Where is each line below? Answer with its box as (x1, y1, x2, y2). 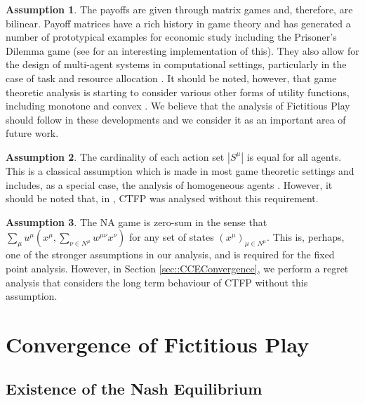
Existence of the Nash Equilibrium (6, 378, 263, 399)
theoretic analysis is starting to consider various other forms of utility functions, (6, 84, 350, 99)
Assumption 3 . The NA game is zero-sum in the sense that (6, 214, 267, 229)
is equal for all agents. (246, 149, 342, 164)
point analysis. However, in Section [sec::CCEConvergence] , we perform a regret (6, 260, 349, 275)
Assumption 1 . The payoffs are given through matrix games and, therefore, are (6, 2, 353, 16)
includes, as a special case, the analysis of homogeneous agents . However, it (6, 177, 333, 192)
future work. (6, 126, 59, 140)
